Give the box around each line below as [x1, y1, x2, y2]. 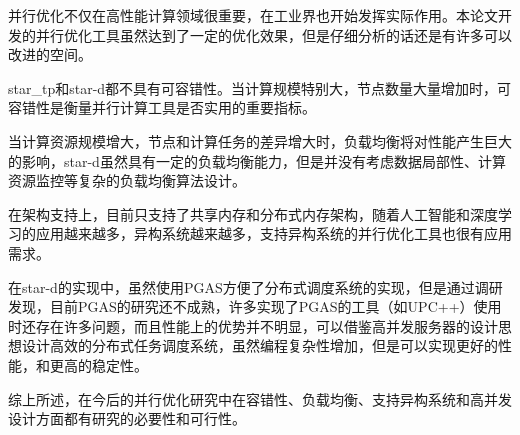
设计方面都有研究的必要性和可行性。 [8, 408, 246, 429]
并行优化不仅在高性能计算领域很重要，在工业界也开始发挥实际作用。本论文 [8, 5, 498, 25]
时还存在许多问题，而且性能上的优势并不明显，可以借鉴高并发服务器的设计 [8, 315, 498, 336]
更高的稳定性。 [49, 354, 148, 375]
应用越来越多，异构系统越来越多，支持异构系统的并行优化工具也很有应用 [35, 223, 512, 244]
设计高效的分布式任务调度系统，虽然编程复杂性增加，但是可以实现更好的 [21, 335, 498, 356]
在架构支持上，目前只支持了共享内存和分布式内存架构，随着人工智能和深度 [8, 203, 498, 224]
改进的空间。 [8, 44, 92, 65]
